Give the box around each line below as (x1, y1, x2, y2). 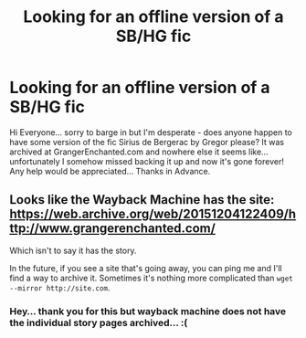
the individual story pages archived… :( (9, 316, 188, 329)
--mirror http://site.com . (9, 281, 111, 293)
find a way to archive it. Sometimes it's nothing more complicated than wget (9, 272, 294, 283)
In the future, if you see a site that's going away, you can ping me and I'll (9, 262, 283, 273)
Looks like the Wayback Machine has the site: (9, 192, 275, 207)
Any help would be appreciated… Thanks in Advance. (9, 165, 211, 176)
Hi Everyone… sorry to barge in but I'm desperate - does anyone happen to (9, 126, 292, 138)
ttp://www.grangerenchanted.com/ (9, 221, 216, 237)
